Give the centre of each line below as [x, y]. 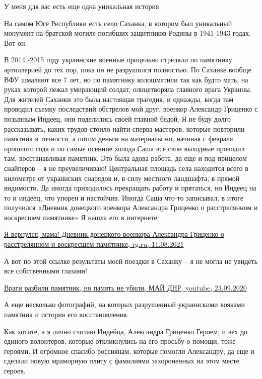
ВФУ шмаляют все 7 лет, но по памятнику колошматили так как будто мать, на [126, 79]
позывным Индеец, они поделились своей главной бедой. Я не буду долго [118, 118]
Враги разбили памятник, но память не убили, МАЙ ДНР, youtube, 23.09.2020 [125, 287]
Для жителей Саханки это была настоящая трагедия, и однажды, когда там [119, 99]
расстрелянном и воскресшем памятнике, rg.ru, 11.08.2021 [94, 244]
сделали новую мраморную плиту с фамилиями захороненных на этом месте [122, 361]
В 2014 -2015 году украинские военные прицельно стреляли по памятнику [118, 60]
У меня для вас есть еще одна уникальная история [82, 6]
